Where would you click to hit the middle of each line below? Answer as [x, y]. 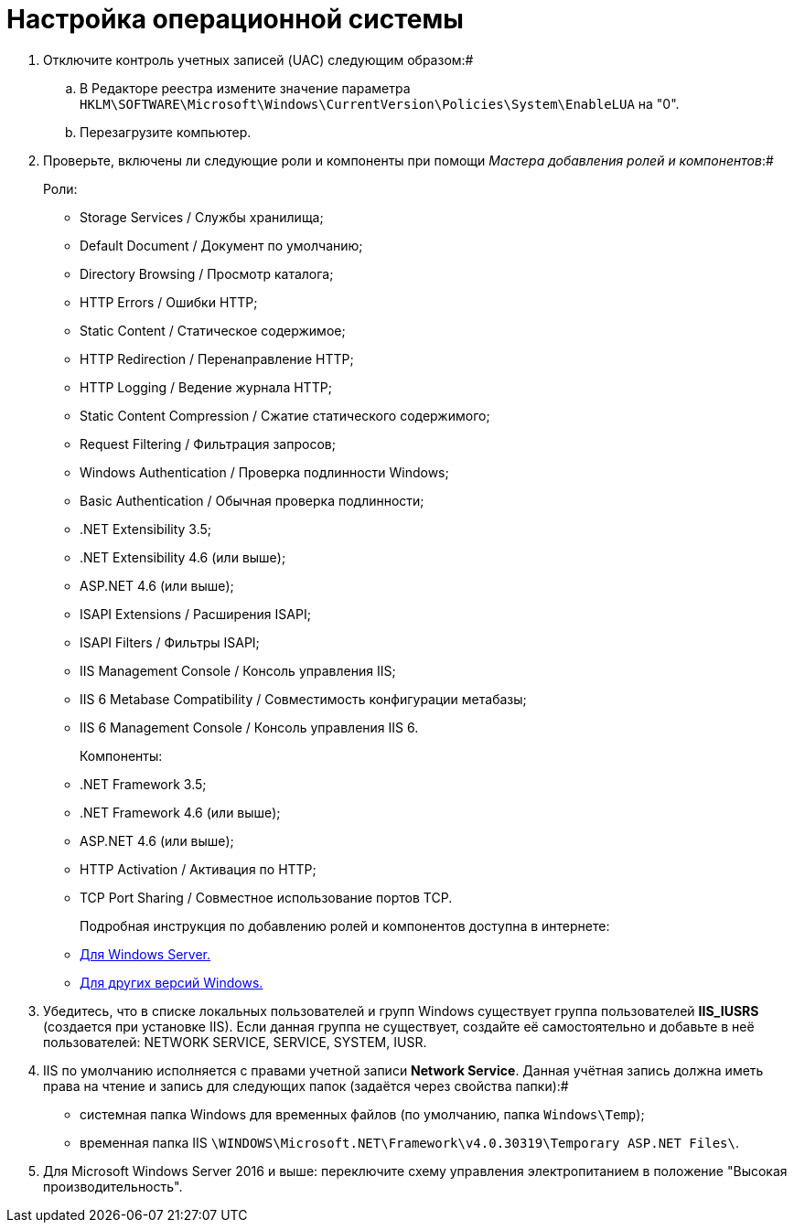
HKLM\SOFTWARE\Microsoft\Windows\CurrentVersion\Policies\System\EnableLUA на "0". [380, 103]
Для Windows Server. [145, 954]
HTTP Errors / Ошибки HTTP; [169, 302]
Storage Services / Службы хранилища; [202, 217]
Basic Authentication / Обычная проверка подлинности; [252, 500]
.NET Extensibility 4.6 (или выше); [183, 557]
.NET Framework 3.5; [143, 784]
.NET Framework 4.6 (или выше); [180, 812]
